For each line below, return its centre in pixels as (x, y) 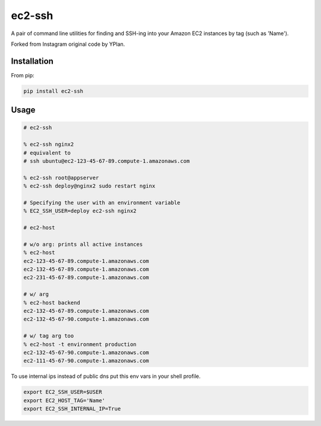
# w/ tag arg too (49, 336)
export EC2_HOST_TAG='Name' (64, 400)
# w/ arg (36, 294)
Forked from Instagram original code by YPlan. (68, 44)
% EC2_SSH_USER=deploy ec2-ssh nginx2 (80, 211)
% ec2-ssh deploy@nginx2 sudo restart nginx (89, 186)
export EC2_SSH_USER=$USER (63, 392)
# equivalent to (47, 153)
